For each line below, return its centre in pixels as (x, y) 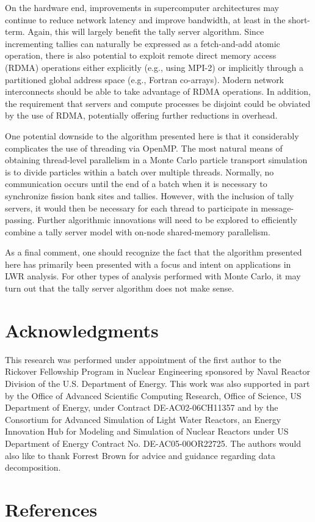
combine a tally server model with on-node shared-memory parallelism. (138, 231)
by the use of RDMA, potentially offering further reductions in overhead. (141, 115)
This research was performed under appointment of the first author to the (143, 359)
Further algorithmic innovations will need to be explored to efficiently (167, 220)
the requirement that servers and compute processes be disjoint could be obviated (158, 103)
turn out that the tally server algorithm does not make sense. (120, 288)
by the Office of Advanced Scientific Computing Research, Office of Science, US (153, 395)
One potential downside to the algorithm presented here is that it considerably (152, 135)
